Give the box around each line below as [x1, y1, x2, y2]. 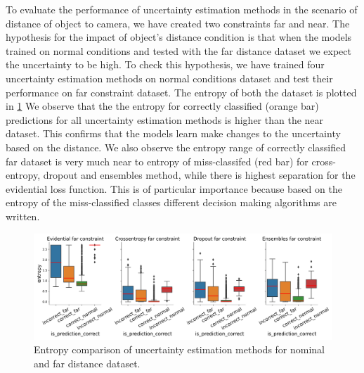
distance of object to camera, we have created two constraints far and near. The [6, 15, 350, 30]
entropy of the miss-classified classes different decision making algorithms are [6, 195, 337, 210]
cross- [311, 153, 336, 168]
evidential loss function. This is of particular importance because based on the [6, 181, 342, 196]
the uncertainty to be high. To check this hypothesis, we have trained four [6, 57, 325, 72]
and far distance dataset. [34, 355, 141, 370]
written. [6, 208, 40, 223]
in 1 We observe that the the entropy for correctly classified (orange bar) [6, 99, 319, 113]
